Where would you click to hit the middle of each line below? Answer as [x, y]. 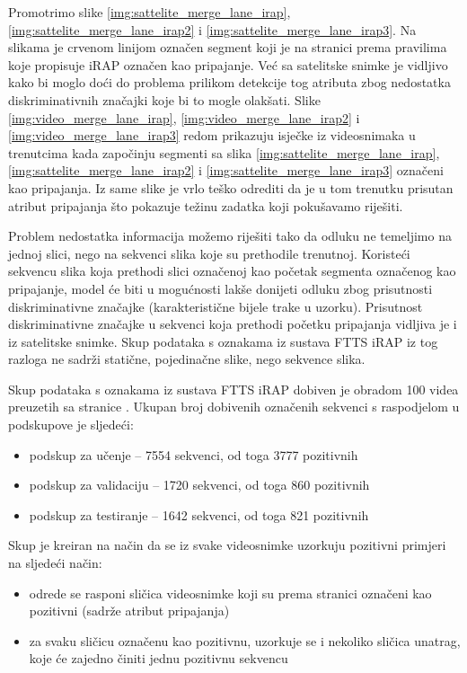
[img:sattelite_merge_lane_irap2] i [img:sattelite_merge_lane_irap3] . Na [212, 29]
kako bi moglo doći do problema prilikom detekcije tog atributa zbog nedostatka [229, 82]
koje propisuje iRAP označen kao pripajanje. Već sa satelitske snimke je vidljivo [228, 64]
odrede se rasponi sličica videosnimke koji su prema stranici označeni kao [230, 593]
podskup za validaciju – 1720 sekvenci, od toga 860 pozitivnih [199, 485]
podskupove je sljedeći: [71, 425]
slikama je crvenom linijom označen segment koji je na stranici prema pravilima [228, 47]
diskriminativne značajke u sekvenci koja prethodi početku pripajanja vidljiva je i [233, 324]
